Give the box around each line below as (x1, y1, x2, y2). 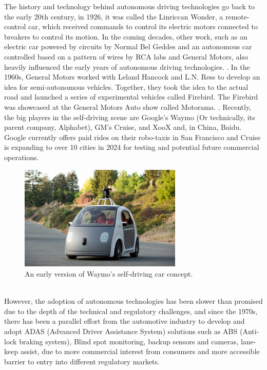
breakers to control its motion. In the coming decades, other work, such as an (4, 31, 247, 42)
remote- (225, 11, 250, 22)
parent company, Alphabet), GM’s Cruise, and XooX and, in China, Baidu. (4, 122, 242, 132)
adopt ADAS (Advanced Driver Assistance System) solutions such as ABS (4, 326, 238, 337)
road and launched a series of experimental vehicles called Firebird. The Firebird (4, 91, 258, 102)
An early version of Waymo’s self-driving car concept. (25, 268, 193, 279)
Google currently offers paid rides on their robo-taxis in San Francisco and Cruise (4, 131, 261, 142)
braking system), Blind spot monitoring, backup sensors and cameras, (19, 336, 239, 346)
